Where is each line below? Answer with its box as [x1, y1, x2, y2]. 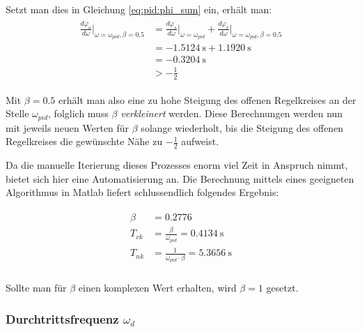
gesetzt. [266, 280, 299, 295]
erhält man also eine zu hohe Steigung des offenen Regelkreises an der [58, 92, 356, 107]
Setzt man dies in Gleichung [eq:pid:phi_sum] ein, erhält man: [6, 2, 272, 16]
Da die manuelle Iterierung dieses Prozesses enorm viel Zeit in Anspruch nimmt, [6, 158, 348, 172]
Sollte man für [6, 280, 67, 295]
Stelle [6, 106, 29, 121]
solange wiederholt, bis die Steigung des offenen [141, 120, 344, 135]
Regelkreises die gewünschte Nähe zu [6, 134, 163, 149]
